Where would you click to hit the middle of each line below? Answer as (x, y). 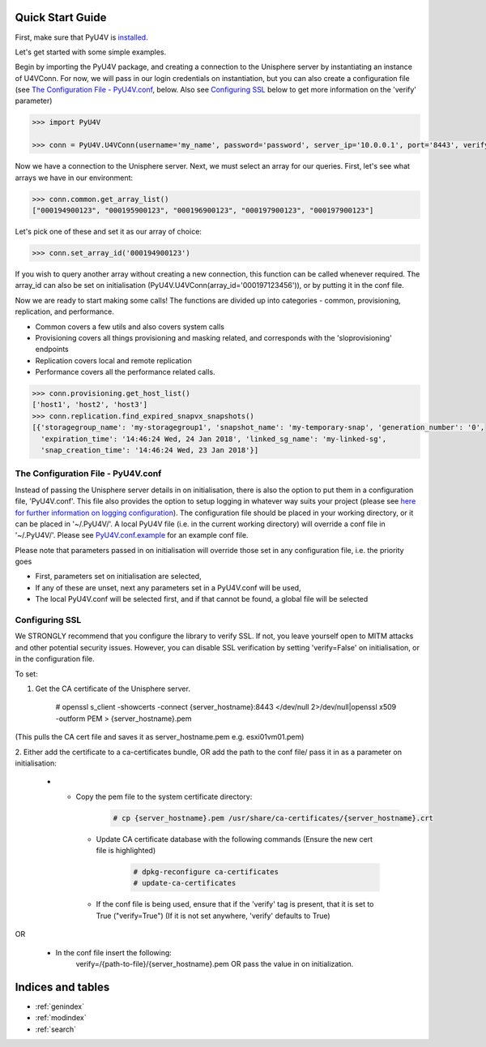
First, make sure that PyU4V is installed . (82, 37)
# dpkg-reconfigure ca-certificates (206, 872)
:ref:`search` (56, 1029)
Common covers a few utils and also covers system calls (130, 326)
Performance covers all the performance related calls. (125, 372)
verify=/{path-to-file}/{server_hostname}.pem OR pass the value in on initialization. (215, 963)
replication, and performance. (65, 311)
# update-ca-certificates (185, 883)
